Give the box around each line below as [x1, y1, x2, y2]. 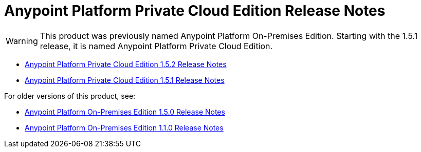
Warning [6, 35, 38, 46]
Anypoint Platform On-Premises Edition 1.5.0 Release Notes [25, 107, 225, 116]
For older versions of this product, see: [4, 91, 136, 100]
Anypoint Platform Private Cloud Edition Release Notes [4, 2, 386, 19]
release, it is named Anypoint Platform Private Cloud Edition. [40, 40, 273, 51]
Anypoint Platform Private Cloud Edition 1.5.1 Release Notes [25, 75, 225, 84]
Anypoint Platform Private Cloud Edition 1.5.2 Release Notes [25, 59, 227, 69]
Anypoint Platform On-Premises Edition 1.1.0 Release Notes [25, 123, 224, 132]
